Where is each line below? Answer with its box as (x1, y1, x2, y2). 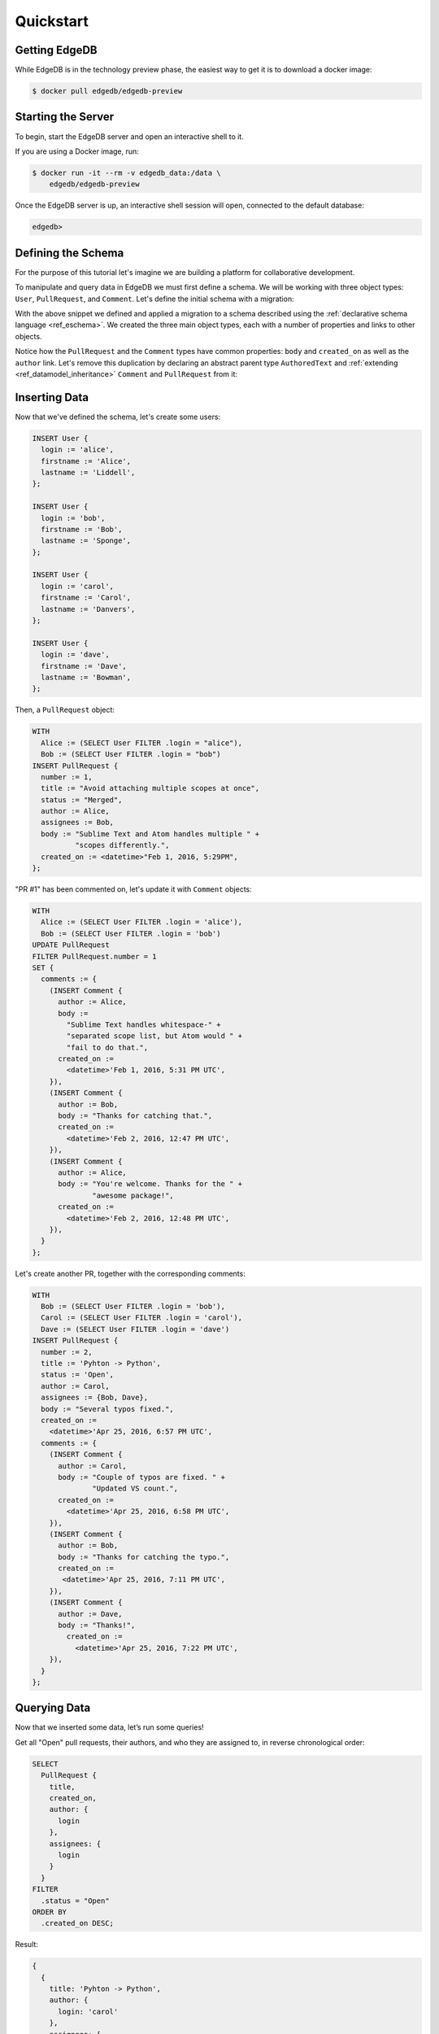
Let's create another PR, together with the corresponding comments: (15, 1268, 246, 1278)
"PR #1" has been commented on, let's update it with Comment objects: (15, 884, 252, 894)
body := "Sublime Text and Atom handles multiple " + (41, 829, 260, 838)
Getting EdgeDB (15, 43, 98, 57)
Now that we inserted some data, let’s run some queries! (15, 1722, 204, 1732)
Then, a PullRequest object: (15, 705, 115, 715)
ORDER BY (32, 1907, 67, 1916)
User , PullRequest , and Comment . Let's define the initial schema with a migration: (15, 294, 294, 303)
